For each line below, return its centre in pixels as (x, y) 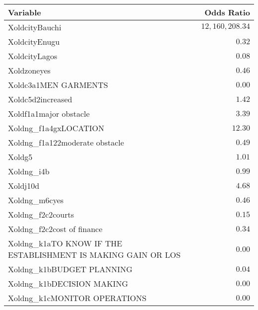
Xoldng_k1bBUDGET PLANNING (70, 269)
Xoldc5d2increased (40, 99)
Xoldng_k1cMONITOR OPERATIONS (77, 298)
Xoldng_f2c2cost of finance (55, 229)
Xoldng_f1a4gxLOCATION (56, 128)
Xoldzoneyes (29, 70)
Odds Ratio (227, 12)
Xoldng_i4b (29, 171)
